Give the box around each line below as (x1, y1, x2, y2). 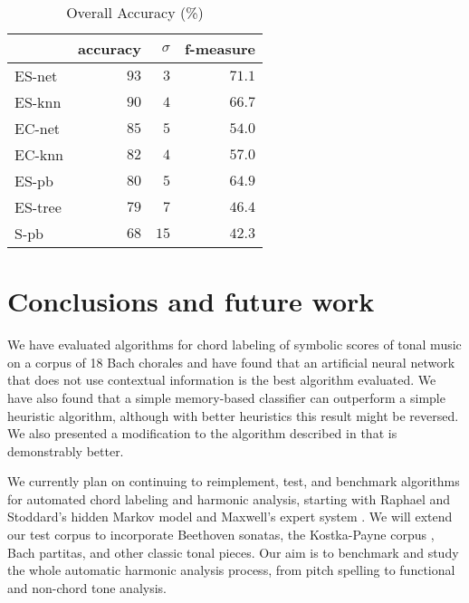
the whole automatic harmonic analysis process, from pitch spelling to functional (7, 560, 455, 579)
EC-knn (14, 144, 64, 165)
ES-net (14, 65, 58, 86)
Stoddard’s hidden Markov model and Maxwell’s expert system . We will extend (7, 507, 453, 526)
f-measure (184, 38, 255, 59)
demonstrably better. (7, 441, 124, 460)
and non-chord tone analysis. (7, 578, 167, 597)
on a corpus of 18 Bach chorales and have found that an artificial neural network (7, 352, 455, 371)
